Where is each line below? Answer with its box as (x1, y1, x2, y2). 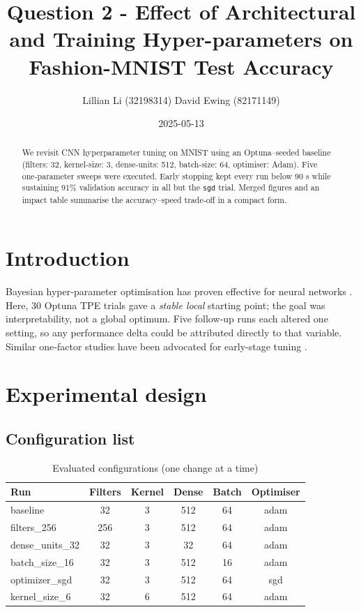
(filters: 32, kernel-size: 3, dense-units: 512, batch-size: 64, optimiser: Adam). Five (22, 158, 318, 170)
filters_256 (10, 520, 56, 535)
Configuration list (6, 427, 135, 449)
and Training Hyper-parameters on (9, 24, 353, 53)
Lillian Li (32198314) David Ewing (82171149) (82, 92, 280, 107)
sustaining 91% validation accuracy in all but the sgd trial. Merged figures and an (22, 181, 320, 193)
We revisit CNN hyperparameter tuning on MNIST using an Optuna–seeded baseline (22, 147, 331, 158)
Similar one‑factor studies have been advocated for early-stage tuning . (6, 338, 307, 353)
